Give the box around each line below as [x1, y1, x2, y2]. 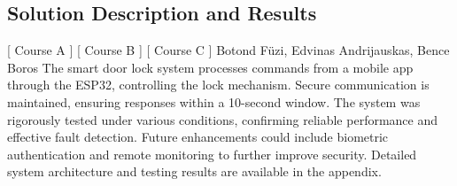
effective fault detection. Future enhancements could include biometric [7, 128, 389, 146]
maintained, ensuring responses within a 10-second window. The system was [7, 92, 421, 111]
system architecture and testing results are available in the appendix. [7, 162, 382, 181]
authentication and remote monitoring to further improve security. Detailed [7, 144, 417, 163]
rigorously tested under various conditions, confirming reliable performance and [7, 110, 438, 128]
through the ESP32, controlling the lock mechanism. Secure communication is [7, 75, 430, 94]
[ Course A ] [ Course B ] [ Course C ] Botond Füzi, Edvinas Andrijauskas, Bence [7, 41, 450, 59]
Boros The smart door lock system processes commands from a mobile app [7, 58, 414, 76]
